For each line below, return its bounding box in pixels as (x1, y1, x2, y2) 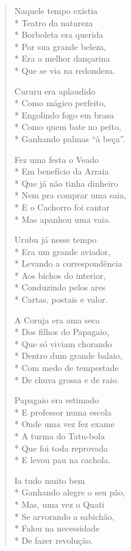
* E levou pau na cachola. (14, 453, 111, 466)
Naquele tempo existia (14, 4, 97, 16)
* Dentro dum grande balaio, (14, 349, 122, 362)
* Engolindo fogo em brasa (14, 108, 115, 121)
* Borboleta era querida (14, 28, 104, 41)
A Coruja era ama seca (14, 313, 100, 326)
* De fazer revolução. (14, 533, 93, 546)
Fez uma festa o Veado (14, 153, 99, 165)
